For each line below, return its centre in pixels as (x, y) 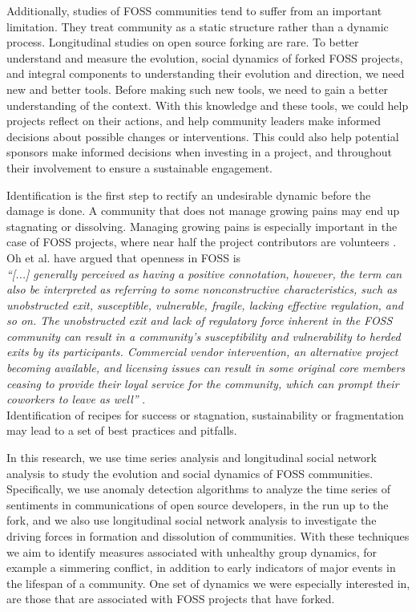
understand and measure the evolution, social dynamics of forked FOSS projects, (205, 57)
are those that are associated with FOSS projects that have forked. (171, 599)
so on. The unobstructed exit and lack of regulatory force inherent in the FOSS (200, 320)
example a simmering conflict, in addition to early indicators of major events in (201, 567)
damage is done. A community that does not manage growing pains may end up (203, 211)
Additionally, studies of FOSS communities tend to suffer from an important (194, 10)
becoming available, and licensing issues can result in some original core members (206, 368)
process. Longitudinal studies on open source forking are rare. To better (183, 42)
